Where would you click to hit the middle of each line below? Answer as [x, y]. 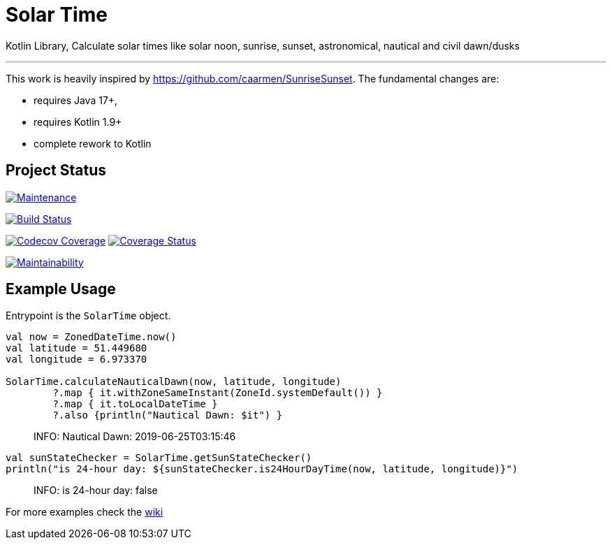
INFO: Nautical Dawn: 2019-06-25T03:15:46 [135, 437]
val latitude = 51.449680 [76, 348]
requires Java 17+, [76, 100]
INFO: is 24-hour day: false [96, 490]
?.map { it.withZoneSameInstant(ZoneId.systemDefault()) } [218, 393]
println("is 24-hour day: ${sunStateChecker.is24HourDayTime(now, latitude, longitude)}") [262, 469]
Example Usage [61, 289]
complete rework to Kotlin [93, 143]
